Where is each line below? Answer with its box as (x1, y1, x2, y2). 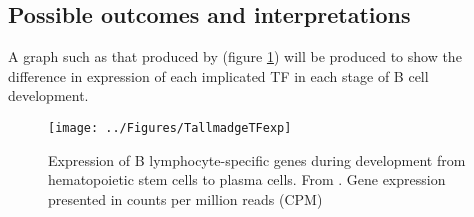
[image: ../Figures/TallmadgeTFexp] (48, 120, 292, 135)
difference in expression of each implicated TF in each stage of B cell (8, 65, 429, 86)
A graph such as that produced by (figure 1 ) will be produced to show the (8, 46, 462, 67)
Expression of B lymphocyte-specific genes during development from (48, 149, 466, 170)
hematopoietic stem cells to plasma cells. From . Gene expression (48, 169, 446, 190)
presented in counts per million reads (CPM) (48, 188, 323, 209)
